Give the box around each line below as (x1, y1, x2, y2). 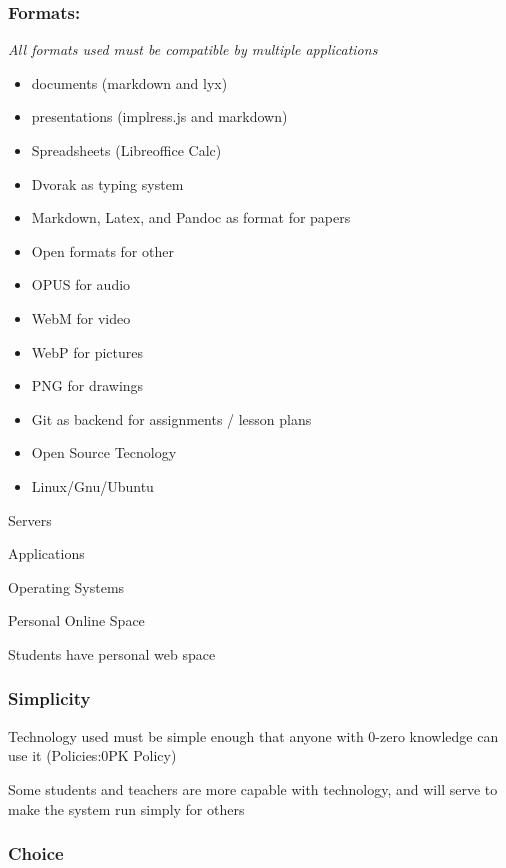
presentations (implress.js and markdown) (31, 106, 288, 127)
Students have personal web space (8, 643, 216, 664)
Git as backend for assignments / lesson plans (31, 408, 312, 429)
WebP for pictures (31, 341, 143, 362)
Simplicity (8, 686, 91, 711)
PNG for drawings (31, 375, 144, 396)
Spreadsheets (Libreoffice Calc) (31, 140, 222, 160)
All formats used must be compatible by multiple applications (8, 39, 378, 60)
